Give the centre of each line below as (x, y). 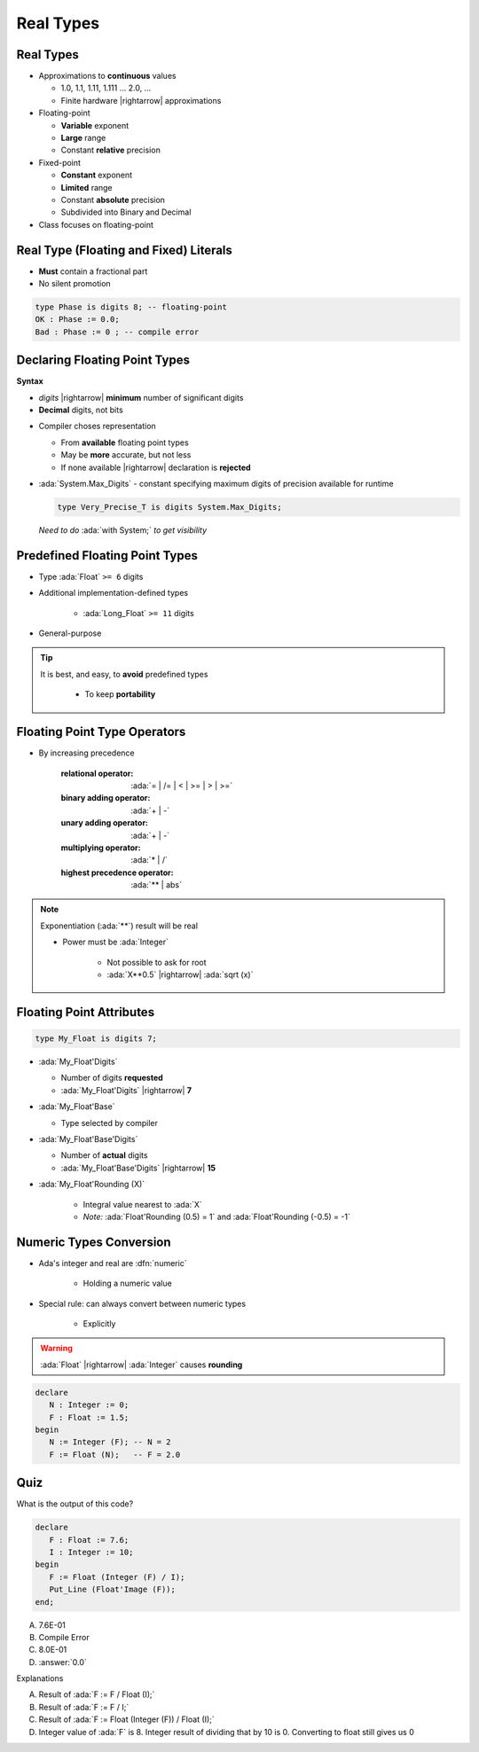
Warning (56, 1349)
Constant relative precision (111, 150)
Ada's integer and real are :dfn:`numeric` (113, 1263)
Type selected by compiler (110, 1122)
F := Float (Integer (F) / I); (117, 1577)
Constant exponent (97, 175)
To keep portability (120, 694)
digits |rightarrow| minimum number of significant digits (141, 397)
